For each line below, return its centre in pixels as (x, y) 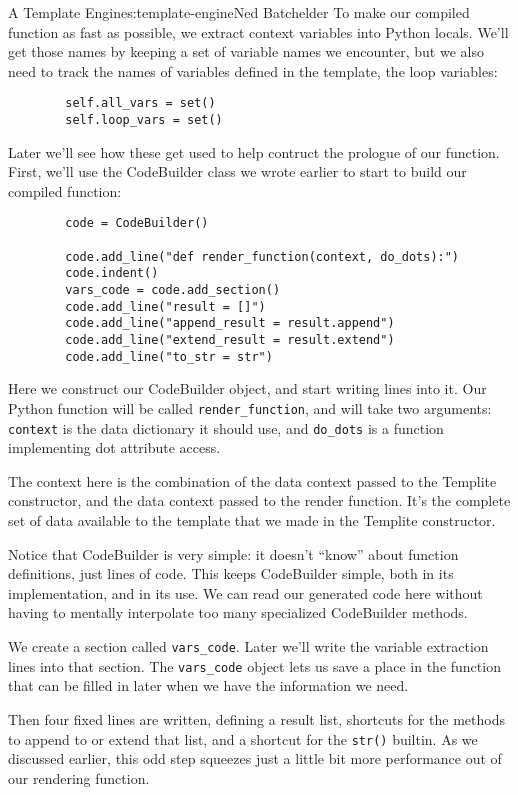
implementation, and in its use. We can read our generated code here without (245, 592)
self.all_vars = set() (140, 103)
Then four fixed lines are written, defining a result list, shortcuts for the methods (256, 718)
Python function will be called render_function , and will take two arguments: (250, 407)
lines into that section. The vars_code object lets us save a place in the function (254, 665)
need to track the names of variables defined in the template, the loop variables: (253, 70)
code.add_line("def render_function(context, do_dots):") (262, 256)
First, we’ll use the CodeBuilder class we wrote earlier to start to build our (237, 171)
